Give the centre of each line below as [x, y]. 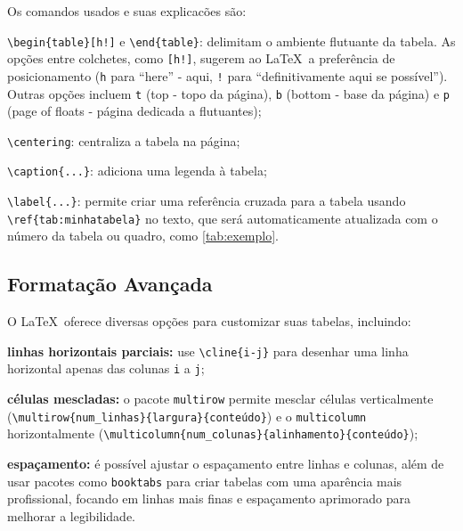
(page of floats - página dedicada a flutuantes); [134, 111]
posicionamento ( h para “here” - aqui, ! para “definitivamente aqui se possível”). [227, 75]
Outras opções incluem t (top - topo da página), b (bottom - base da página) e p [229, 93]
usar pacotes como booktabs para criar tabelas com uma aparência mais [205, 481]
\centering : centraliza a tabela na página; [124, 140]
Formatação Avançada [110, 284]
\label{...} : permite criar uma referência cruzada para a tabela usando [207, 201]
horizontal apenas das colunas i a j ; [106, 368]
